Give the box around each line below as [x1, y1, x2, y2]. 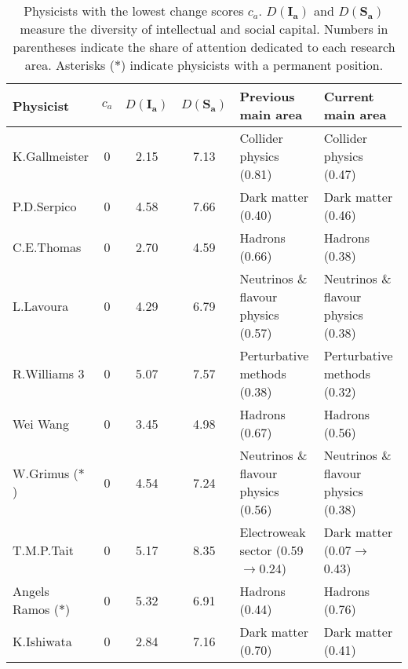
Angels [13, 582, 49, 600]
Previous [239, 87, 295, 105]
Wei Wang [13, 414, 70, 433]
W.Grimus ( [13, 464, 78, 482]
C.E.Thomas [13, 237, 82, 256]
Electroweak [239, 523, 306, 541]
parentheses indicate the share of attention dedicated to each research [13, 38, 395, 56]
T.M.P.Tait [13, 541, 75, 559]
